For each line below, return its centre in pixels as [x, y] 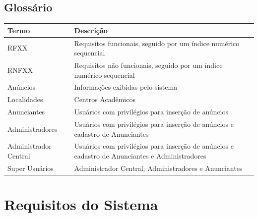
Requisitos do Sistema [81, 204]
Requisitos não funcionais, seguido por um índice [148, 65]
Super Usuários [31, 168]
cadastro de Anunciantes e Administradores [140, 155]
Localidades [25, 99]
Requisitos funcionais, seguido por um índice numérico [157, 43]
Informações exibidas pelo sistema [126, 87]
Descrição [91, 30]
